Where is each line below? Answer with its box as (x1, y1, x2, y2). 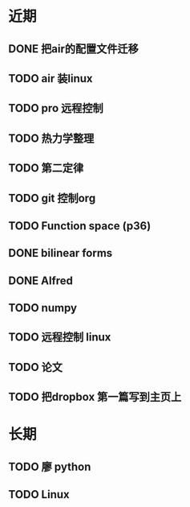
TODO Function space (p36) (8, 219, 152, 233)
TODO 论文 (8, 360, 63, 374)
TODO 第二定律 (8, 162, 84, 175)
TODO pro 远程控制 (8, 101, 103, 115)
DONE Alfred (8, 274, 74, 287)
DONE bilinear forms (8, 246, 113, 260)
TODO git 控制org (8, 191, 96, 205)
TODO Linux (8, 488, 70, 501)
